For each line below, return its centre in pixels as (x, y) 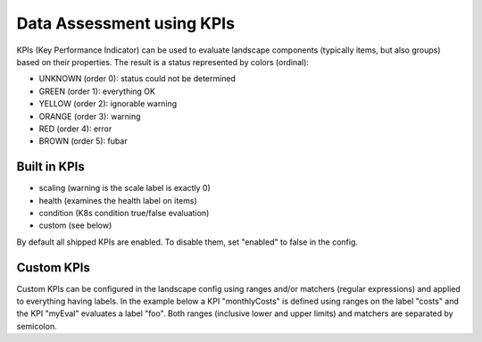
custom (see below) (75, 225)
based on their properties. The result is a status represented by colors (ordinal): (163, 62)
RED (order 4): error (75, 129)
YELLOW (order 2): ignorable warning (108, 104)
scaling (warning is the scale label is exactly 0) (125, 188)
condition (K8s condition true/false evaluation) (124, 213)
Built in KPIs (50, 167)
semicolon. (37, 326)
